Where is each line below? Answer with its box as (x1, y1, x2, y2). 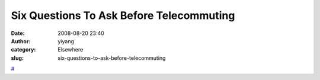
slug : (11, 54, 24, 62)
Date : (11, 30, 25, 37)
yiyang (57, 37, 74, 44)
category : (11, 46, 36, 53)
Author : (11, 37, 31, 44)
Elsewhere (57, 46, 84, 53)
